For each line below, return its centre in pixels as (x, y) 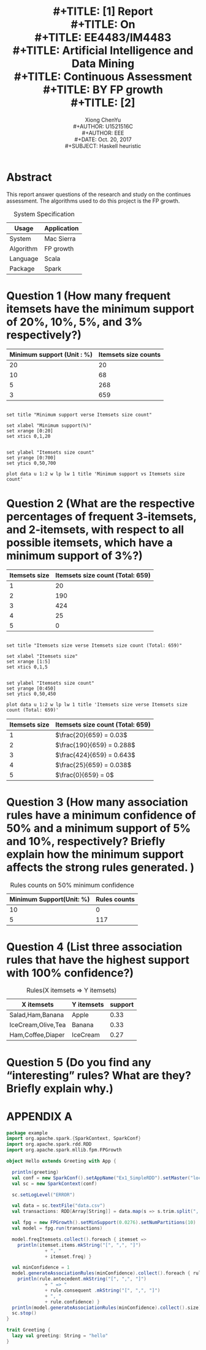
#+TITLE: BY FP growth (103, 90)
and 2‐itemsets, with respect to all (95, 529)
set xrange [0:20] (30, 431)
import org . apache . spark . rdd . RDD (49, 1144)
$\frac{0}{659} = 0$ (84, 774)
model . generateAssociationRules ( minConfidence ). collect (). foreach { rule (108, 1273)
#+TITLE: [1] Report (103, 11)
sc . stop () (24, 1313)
